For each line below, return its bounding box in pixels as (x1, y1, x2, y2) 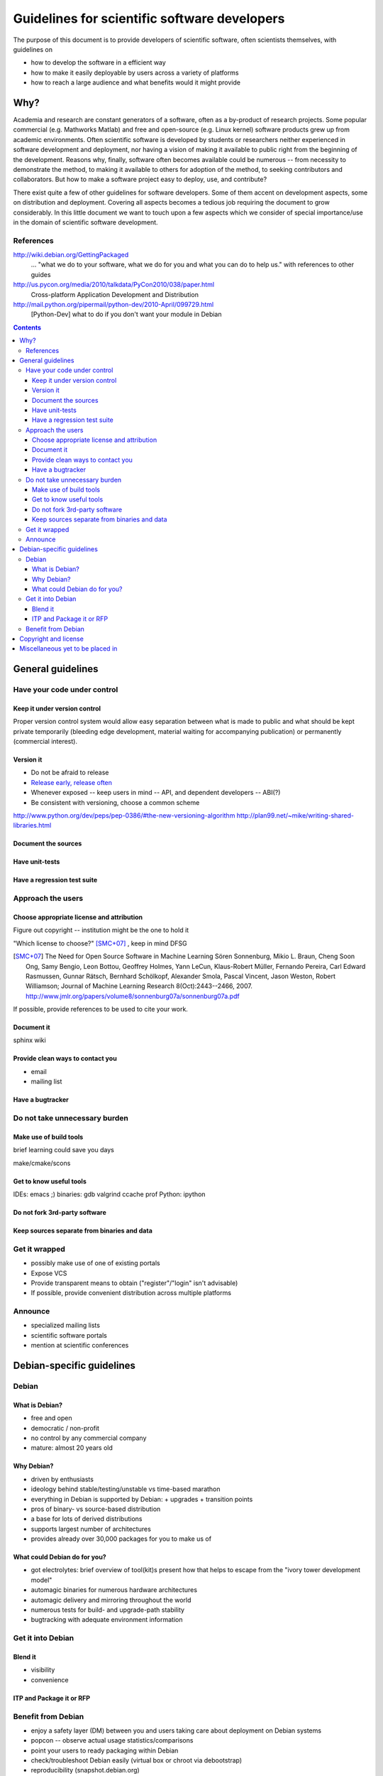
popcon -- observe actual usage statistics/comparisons (30, 1736, 194, 1745)
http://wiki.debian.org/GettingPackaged (13, 251, 129, 259)
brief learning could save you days (13, 1146, 115, 1154)
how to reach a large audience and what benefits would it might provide (30, 78, 241, 87)
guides (30, 270, 51, 278)
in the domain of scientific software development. (13, 217, 159, 227)
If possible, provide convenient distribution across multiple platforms (30, 1289, 232, 1297)
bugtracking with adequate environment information (30, 1615, 183, 1624)
